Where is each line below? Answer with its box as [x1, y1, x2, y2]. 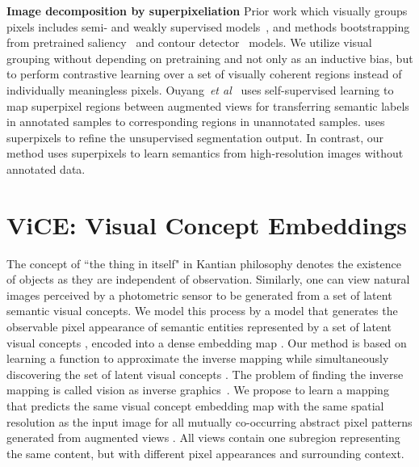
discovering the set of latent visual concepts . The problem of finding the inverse [6, 365, 404, 382]
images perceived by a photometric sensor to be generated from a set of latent [6, 286, 392, 303]
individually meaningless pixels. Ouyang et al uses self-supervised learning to [6, 81, 394, 98]
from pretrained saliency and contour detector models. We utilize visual [6, 34, 372, 51]
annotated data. [6, 160, 86, 177]
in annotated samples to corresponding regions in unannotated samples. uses [6, 113, 385, 130]
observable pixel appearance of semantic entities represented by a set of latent [6, 318, 392, 335]
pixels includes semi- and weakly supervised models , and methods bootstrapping [6, 18, 410, 35]
